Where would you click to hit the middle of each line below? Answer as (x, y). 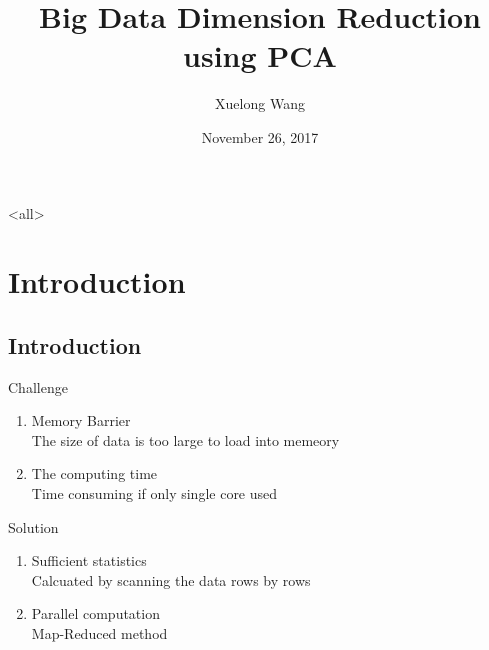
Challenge (38, 386)
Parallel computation (95, 613)
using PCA (260, 55)
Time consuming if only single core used (154, 493)
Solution (33, 526)
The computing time (94, 473)
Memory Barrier (81, 420)
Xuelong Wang (260, 103)
